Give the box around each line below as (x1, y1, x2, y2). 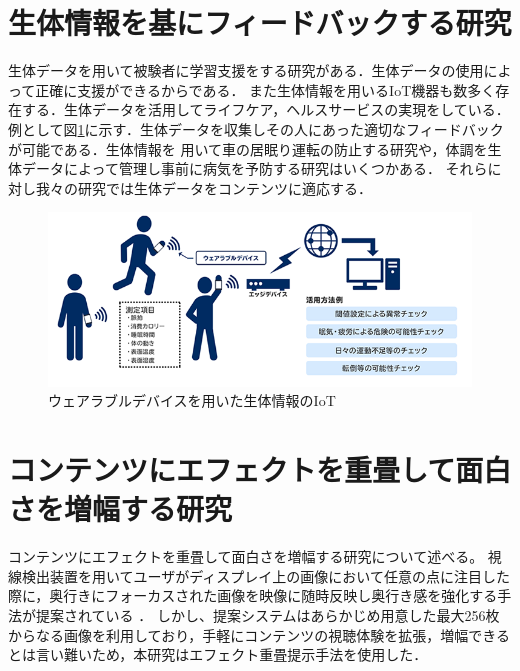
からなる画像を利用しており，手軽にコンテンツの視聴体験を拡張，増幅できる (8, 624, 510, 645)
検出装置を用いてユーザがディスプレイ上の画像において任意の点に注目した (21, 565, 510, 586)
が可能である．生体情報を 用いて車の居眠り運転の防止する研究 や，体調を (8, 138, 488, 159)
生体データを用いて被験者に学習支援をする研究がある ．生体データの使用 (8, 60, 484, 81)
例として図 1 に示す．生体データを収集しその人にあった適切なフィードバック (8, 118, 504, 139)
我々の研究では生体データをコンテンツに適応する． (35, 177, 372, 198)
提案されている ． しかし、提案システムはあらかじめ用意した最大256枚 (35, 605, 500, 625)
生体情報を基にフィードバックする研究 (8, 2, 512, 43)
